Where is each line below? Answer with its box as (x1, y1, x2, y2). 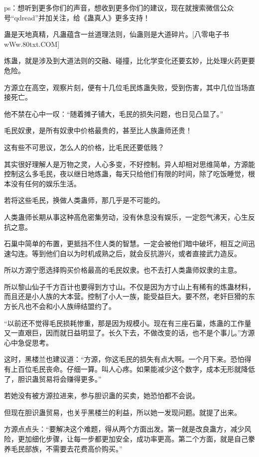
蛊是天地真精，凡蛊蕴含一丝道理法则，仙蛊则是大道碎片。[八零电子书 (4, 29, 229, 39)
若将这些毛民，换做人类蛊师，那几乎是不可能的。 (4, 195, 164, 205)
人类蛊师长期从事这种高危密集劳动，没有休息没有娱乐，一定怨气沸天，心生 (4, 211, 248, 222)
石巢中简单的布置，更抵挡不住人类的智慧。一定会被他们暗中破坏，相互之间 (4, 238, 248, 249)
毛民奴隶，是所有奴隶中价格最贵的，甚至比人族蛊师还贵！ (4, 125, 192, 136)
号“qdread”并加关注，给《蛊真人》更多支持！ (4, 12, 150, 22)
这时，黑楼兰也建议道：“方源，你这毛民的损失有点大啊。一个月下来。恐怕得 (4, 354, 252, 364)
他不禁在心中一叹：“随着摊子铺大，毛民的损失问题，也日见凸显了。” (4, 108, 224, 119)
